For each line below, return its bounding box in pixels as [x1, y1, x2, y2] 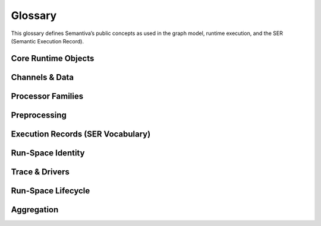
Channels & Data [11, 72, 74, 82]
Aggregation [11, 205, 59, 215]
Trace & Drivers [11, 167, 70, 177]
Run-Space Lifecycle [11, 186, 90, 196]
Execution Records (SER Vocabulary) [11, 129, 151, 139]
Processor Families [11, 91, 83, 101]
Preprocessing [11, 110, 67, 120]
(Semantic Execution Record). [11, 37, 84, 44]
